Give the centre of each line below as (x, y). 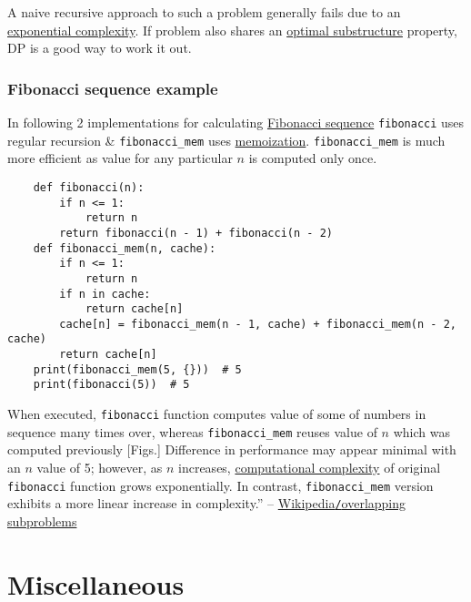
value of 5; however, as (100, 467)
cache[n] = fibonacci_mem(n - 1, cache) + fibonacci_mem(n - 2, (258, 324)
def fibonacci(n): (89, 187)
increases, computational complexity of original (310, 467)
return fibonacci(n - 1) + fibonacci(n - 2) (196, 233)
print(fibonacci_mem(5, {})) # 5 (137, 369)
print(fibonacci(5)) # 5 (111, 385)
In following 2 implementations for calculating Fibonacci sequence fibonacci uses (236, 122)
